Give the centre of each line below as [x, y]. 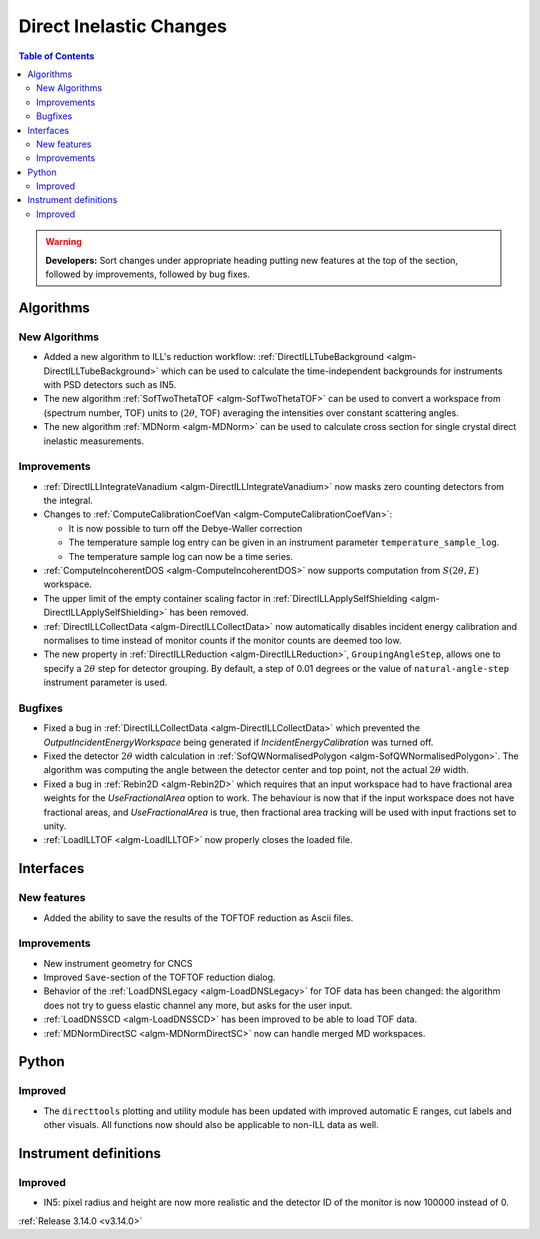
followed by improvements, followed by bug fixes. [147, 274]
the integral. [68, 501]
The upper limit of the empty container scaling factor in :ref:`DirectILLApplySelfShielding [225, 598]
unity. [55, 826]
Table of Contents [56, 56]
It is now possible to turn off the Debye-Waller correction [185, 528]
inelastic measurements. [94, 441]
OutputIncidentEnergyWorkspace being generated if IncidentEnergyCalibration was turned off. [238, 742]
